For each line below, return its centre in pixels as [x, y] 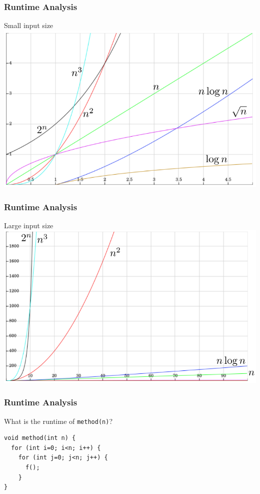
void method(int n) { [40, 438]
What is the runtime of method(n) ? [58, 421]
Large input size [29, 225]
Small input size [29, 25]
